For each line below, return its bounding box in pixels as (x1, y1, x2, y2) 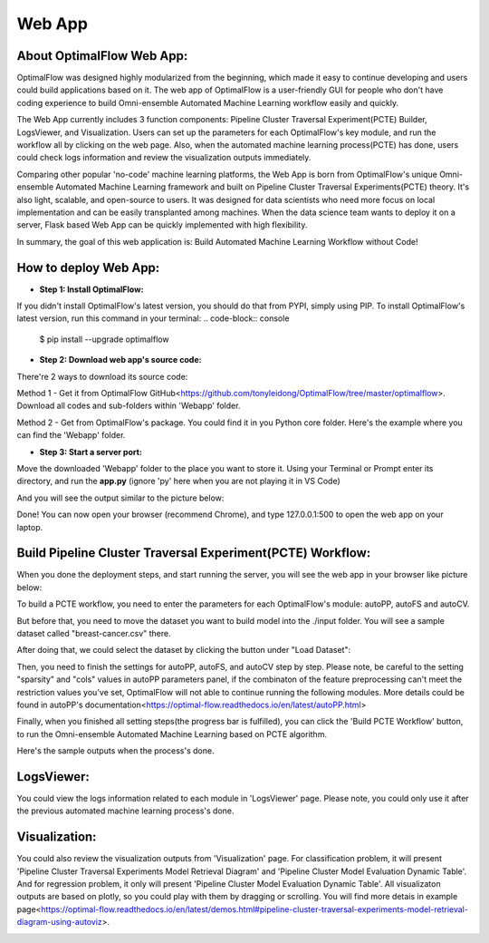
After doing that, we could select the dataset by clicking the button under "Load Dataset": (16, 645, 351, 656)
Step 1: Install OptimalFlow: (39, 284, 144, 295)
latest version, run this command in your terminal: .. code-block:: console (16, 313, 290, 324)
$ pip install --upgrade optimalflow (39, 334, 169, 345)
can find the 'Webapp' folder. (16, 430, 126, 441)
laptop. (16, 521, 43, 532)
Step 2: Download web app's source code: (39, 355, 202, 365)
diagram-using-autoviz (16, 917, 103, 928)
